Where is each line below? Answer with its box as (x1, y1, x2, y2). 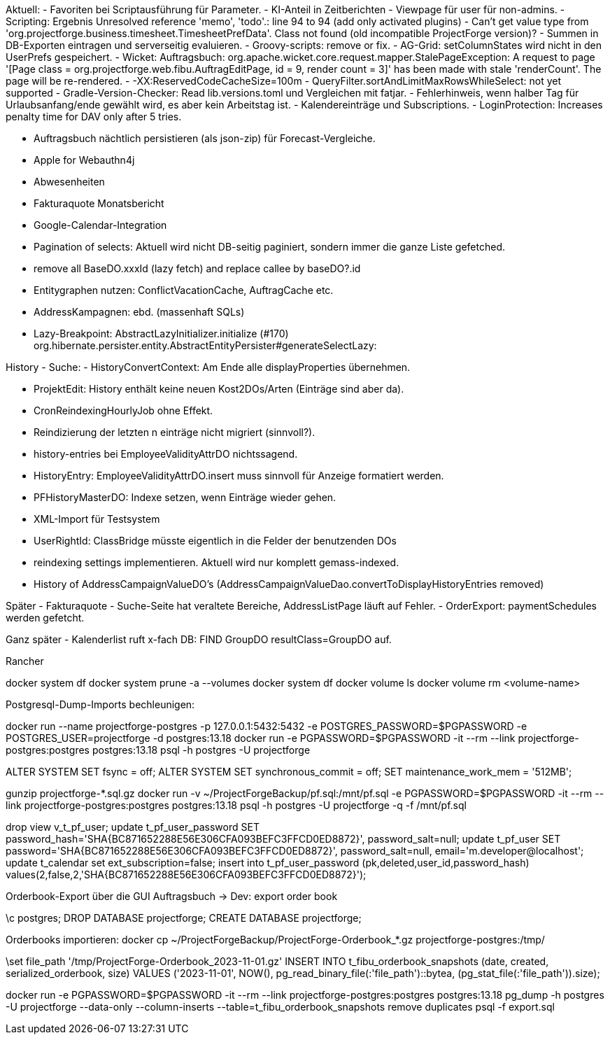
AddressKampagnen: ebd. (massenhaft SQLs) (34, 306, 245, 318)
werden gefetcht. (6, 612, 85, 624)
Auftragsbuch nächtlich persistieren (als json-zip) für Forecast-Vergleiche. (34, 132, 376, 144)
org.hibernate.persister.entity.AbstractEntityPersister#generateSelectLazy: (34, 339, 377, 351)
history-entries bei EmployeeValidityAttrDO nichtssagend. (34, 448, 298, 460)
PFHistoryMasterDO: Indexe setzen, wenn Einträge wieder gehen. (34, 491, 336, 503)
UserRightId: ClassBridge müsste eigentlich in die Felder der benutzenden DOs (34, 535, 397, 547)
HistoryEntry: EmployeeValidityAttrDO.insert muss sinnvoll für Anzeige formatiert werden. (34, 470, 444, 482)
